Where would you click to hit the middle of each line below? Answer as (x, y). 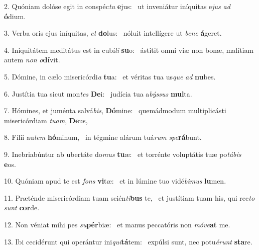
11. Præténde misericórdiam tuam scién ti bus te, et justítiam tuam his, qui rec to (129, 197)
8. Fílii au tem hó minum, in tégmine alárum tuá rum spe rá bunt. (103, 137)
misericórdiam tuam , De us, (46, 120)
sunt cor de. (22, 207)
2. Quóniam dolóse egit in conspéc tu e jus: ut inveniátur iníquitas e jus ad (117, 6)
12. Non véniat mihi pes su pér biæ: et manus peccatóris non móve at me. (117, 224)
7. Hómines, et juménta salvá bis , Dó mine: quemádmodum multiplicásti (115, 110)
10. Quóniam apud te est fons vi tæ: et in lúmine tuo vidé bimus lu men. (115, 181)
